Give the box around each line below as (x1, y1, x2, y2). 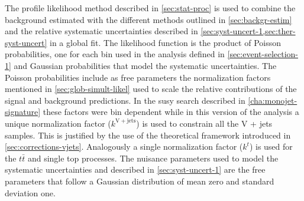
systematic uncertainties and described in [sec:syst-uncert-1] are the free (5, 163, 266, 176)
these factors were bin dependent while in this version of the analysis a (43, 106, 299, 118)
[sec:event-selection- (227, 48, 298, 60)
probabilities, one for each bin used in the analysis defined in (5, 48, 225, 60)
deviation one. (5, 186, 56, 199)
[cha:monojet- (248, 94, 297, 106)
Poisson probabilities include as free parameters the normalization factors (5, 71, 271, 83)
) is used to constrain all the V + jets (136, 117, 273, 129)
